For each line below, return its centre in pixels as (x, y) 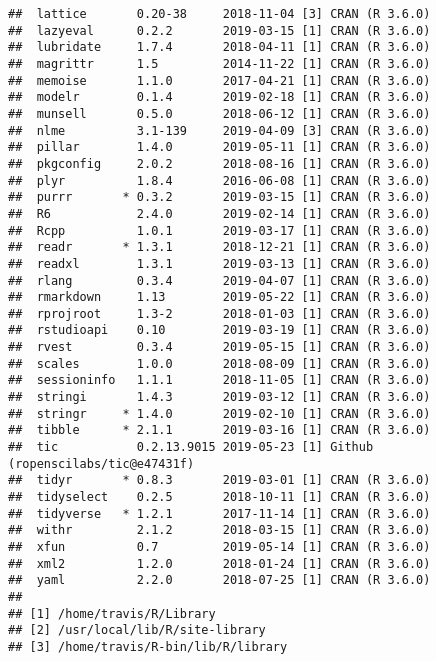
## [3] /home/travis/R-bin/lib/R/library (148, 646)
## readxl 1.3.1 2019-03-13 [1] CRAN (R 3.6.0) (219, 263)
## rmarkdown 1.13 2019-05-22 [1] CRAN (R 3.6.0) (219, 297)
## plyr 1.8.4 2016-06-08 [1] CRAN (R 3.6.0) (219, 180)
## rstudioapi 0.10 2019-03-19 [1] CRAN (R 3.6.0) (219, 330)
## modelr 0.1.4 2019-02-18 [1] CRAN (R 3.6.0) (219, 97)
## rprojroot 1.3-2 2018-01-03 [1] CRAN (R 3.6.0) (219, 313)
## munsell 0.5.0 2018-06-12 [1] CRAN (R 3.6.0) (219, 113)
